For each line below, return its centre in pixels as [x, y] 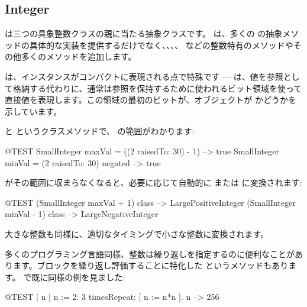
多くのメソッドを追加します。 [79, 56]
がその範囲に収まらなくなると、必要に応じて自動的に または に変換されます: [153, 182]
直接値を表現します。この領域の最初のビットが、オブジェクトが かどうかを [151, 100]
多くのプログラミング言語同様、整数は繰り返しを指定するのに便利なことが [150, 253]
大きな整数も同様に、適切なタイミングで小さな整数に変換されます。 [137, 233]
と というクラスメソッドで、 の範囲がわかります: [100, 131]
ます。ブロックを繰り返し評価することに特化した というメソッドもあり [151, 265]
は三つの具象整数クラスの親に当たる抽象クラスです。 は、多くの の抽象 [144, 33]
